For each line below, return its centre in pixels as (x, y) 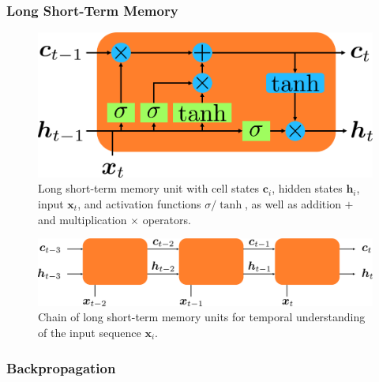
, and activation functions (139, 203)
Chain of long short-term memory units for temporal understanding (202, 317)
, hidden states (307, 188)
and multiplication (83, 219)
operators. (167, 219)
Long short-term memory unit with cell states (149, 188)
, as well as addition (293, 203)
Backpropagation (61, 367)
